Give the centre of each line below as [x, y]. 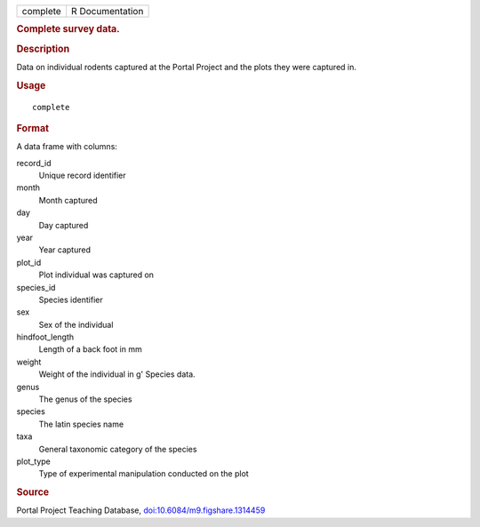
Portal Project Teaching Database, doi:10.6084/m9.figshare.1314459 [141, 510]
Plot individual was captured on [96, 275]
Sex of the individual [76, 324]
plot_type [33, 461]
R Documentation [108, 11]
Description [43, 49]
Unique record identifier [82, 176]
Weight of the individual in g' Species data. [117, 374]
